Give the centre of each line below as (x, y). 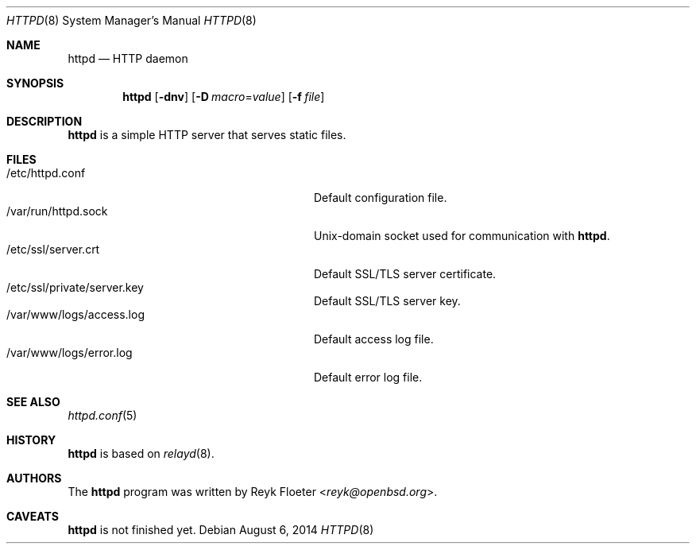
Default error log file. (368, 377)
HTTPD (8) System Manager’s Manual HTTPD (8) (131, 20)
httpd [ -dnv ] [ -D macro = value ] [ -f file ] (224, 97)
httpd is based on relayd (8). (141, 453)
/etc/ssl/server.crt (53, 249)
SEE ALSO (33, 402)
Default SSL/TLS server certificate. (405, 274)
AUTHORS (34, 478)
